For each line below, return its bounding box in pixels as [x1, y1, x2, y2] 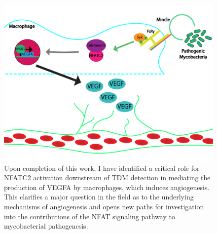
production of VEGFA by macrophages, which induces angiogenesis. [4, 182, 210, 192]
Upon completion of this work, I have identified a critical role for [4, 162, 200, 173]
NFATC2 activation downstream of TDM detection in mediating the [4, 172, 211, 183]
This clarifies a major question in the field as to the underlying [4, 192, 194, 202]
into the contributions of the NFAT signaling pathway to [4, 211, 175, 221]
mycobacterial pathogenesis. [4, 221, 88, 231]
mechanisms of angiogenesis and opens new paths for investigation [4, 201, 204, 211]
